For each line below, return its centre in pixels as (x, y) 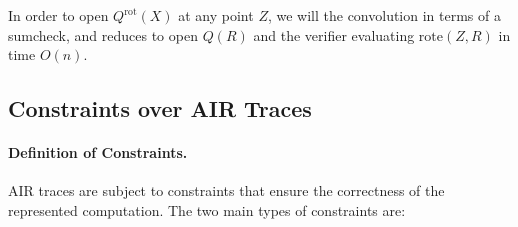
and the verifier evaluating (334, 34)
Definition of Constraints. (98, 152)
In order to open (58, 15)
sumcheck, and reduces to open (103, 34)
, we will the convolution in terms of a (384, 15)
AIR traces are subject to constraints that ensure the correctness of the (226, 190)
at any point (216, 15)
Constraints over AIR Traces (160, 108)
